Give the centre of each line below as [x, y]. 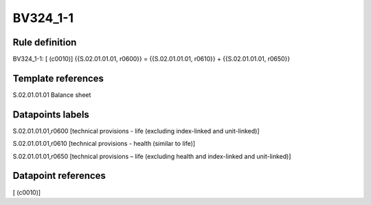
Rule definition [45, 42]
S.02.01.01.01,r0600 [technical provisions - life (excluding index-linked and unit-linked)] [136, 131]
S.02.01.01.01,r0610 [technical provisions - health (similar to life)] [104, 144]
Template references [58, 78]
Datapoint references [59, 176]
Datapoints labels [51, 115]
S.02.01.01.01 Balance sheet [52, 95]
